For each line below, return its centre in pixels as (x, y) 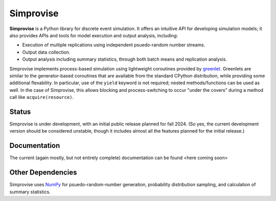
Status (20, 111)
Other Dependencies (43, 173)
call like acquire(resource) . (42, 97)
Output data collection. (46, 52)
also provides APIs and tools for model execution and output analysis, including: (94, 35)
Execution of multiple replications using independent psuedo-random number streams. (114, 45)
